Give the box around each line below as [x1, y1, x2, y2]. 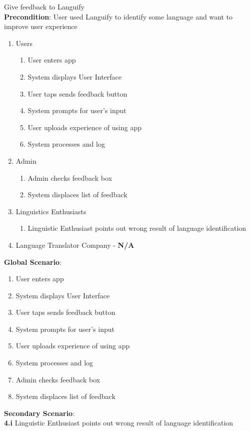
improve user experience [4, 21, 77, 32]
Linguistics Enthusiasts [15, 206, 86, 216]
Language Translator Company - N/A [15, 239, 134, 250]
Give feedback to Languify [4, 2, 84, 12]
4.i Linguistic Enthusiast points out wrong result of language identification [4, 417, 233, 428]
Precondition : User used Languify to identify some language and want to [4, 11, 233, 22]
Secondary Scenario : [4, 407, 75, 418]
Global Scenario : [4, 256, 62, 267]
